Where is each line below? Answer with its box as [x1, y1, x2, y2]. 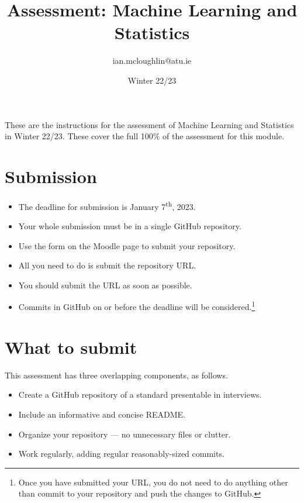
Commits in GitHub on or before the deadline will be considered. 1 [18, 299, 255, 313]
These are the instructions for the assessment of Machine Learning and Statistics [5, 118, 294, 130]
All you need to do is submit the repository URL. [18, 259, 196, 271]
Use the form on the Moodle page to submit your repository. [18, 239, 236, 251]
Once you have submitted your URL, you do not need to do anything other [18, 476, 288, 488]
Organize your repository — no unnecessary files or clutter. [18, 428, 231, 440]
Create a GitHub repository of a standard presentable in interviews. [18, 388, 262, 401]
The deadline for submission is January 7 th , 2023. [18, 198, 196, 212]
